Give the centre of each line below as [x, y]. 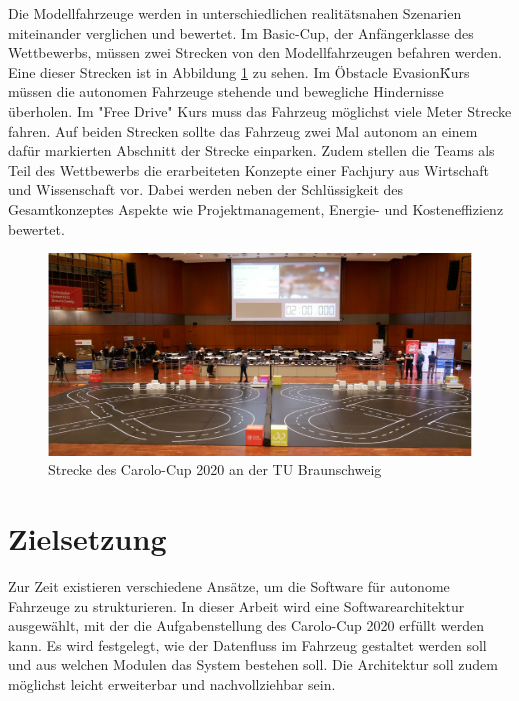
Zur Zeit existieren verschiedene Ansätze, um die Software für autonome [229, 585]
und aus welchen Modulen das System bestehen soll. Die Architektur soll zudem [253, 664]
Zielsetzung [87, 537]
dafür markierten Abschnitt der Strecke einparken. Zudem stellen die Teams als [251, 150]
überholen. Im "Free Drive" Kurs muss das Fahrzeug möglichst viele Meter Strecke [260, 110]
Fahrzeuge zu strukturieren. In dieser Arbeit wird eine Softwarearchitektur [236, 605]
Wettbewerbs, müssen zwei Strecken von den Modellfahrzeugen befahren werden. [255, 52]
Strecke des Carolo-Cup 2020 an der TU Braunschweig [215, 469]
